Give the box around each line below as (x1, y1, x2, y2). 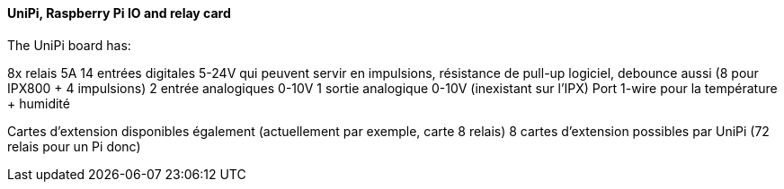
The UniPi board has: (7, 37, 131, 53)
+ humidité (7, 95, 70, 111)
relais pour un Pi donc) (7, 138, 141, 154)
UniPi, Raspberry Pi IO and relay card (7, 5, 231, 21)
